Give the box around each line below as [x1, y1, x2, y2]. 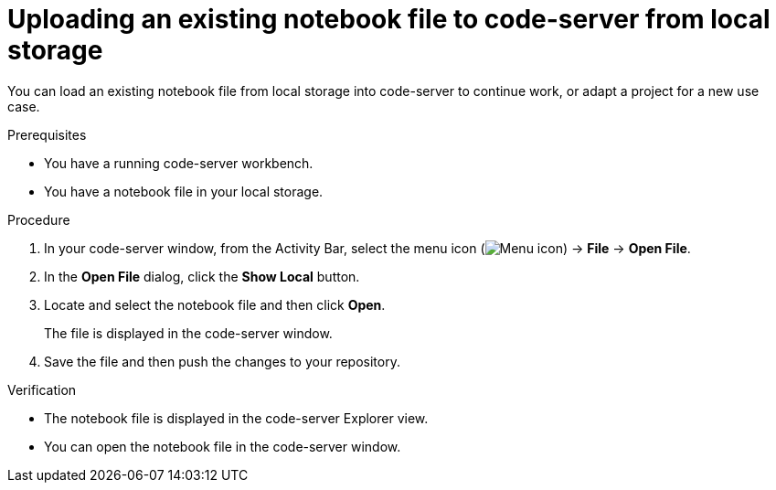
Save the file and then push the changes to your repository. [44, 353, 400, 369]
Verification [7, 381, 77, 398]
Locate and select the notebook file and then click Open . [44, 296, 386, 313]
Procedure [7, 211, 70, 228]
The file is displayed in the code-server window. [44, 325, 333, 341]
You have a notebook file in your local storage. [44, 183, 324, 199]
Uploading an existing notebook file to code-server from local [7, 4, 771, 35]
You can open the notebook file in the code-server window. [44, 438, 401, 454]
